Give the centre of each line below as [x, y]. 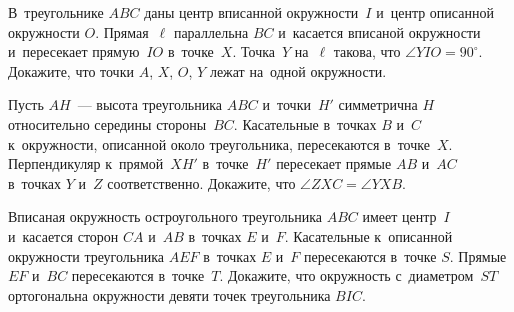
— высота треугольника [150, 104]
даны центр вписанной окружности [251, 12]
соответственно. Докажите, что [201, 182]
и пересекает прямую [74, 51]
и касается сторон [63, 235]
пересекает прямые [334, 163]
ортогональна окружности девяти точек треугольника [169, 294]
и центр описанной [435, 12]
